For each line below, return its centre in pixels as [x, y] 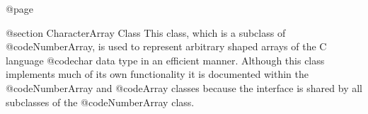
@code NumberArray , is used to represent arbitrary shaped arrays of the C [166, 46]
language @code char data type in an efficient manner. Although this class [165, 60]
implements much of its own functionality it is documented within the [157, 74]
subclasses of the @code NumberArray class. [100, 102]
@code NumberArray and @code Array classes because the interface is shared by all [184, 87]
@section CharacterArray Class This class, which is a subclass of [146, 32]
